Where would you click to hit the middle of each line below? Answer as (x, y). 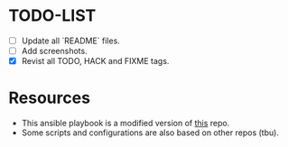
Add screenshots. (54, 51)
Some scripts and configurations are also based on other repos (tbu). (150, 133)
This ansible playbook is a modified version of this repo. (125, 124)
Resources (50, 98)
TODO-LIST (52, 16)
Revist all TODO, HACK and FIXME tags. (95, 61)
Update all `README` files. (71, 41)
